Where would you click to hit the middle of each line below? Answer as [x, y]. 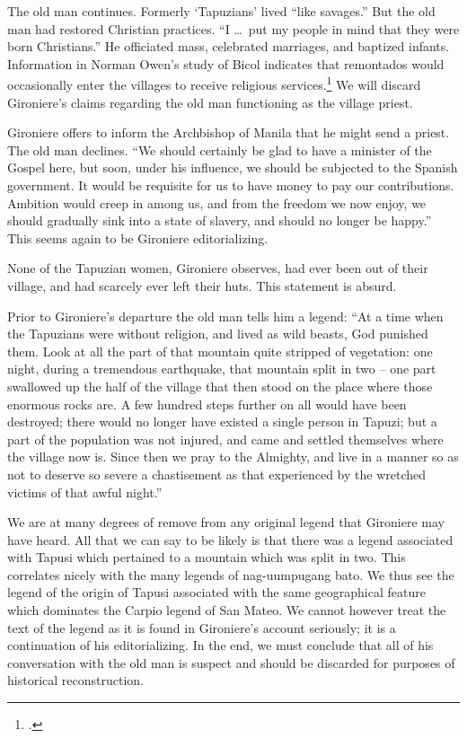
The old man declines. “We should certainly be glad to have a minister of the [220, 149]
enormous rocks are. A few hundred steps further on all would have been [207, 404]
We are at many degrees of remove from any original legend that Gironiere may [226, 522]
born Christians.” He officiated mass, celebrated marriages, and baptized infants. [229, 46]
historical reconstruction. [75, 680]
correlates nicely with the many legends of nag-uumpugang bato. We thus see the [231, 574]
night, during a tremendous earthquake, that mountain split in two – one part [222, 369]
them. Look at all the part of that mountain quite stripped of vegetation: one [220, 351]
